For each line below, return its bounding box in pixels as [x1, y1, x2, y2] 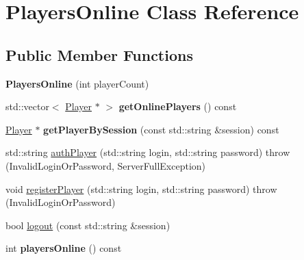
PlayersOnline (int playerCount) [5, 76, 149, 90]
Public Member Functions [5, 44, 193, 65]
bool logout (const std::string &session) [5, 218, 170, 232]
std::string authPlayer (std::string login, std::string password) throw [5, 145, 290, 159]
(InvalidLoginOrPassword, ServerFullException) [5, 158, 206, 172]
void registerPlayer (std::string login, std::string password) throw [5, 181, 277, 196]
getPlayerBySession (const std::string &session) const [43, 122, 279, 136]
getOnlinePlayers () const [118, 99, 237, 114]
